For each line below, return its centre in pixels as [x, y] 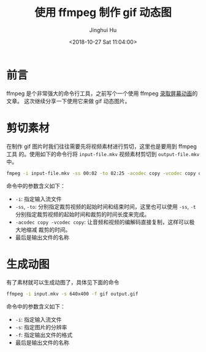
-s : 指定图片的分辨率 [41, 327]
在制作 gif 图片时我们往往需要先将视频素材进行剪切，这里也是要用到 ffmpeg [102, 146]
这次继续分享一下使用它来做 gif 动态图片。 [77, 101]
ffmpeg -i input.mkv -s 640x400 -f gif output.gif [72, 294]
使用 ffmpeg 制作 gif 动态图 [103, 13]
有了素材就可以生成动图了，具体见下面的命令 [63, 283]
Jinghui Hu [103, 30]
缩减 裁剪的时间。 [48, 229]
